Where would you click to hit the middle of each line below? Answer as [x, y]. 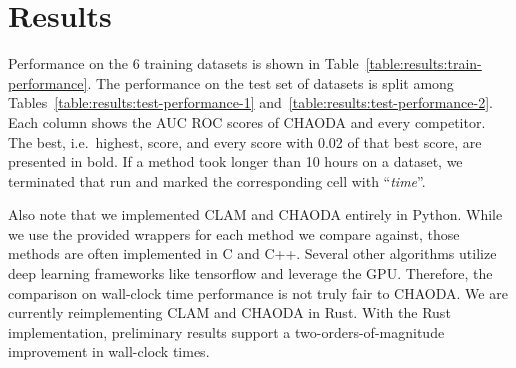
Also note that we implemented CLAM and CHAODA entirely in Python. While [255, 214]
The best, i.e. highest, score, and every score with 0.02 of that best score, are [245, 141]
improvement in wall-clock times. [109, 351]
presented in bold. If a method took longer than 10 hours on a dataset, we [235, 161]
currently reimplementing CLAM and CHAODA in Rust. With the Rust [229, 312]
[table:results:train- [423, 63]
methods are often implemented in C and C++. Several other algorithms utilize [252, 253]
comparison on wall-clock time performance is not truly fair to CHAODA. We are [258, 292]
